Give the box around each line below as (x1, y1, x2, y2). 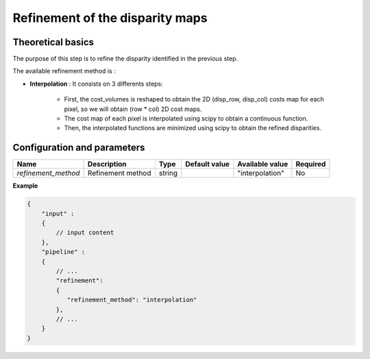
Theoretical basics (12, 36, 95, 48)
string (158, 169, 178, 178)
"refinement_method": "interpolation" (66, 296, 197, 304)
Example (12, 182, 38, 190)
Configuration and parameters (12, 142, 145, 153)
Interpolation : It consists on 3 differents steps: (29, 79, 164, 88)
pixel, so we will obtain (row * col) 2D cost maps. (64, 105, 202, 113)
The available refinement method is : (12, 67, 116, 75)
